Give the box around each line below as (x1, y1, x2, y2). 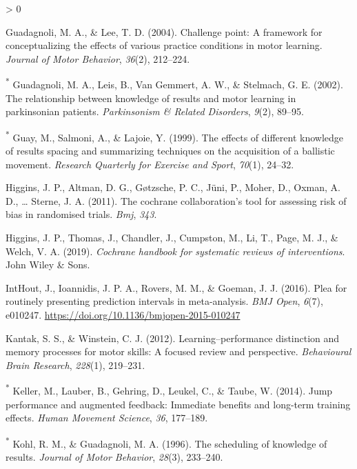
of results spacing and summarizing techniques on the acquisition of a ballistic (6, 143, 335, 158)
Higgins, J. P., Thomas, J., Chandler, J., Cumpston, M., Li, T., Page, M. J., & (6, 230, 338, 245)
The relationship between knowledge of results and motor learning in (6, 90, 296, 105)
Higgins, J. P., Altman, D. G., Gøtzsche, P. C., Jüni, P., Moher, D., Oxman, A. (6, 180, 340, 194)
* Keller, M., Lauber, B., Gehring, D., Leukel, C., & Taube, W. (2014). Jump (6, 381, 333, 398)
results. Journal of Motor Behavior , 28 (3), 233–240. (6, 450, 223, 464)
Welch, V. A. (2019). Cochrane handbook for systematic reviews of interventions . (6, 243, 345, 258)
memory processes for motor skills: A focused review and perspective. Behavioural (6, 344, 351, 359)
